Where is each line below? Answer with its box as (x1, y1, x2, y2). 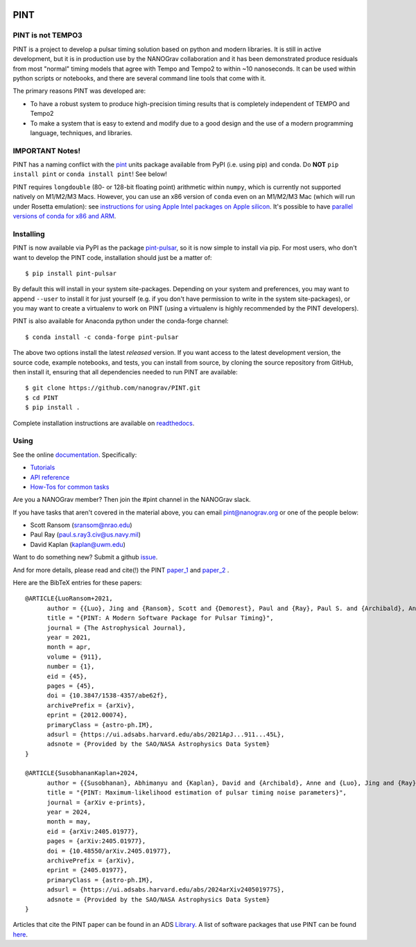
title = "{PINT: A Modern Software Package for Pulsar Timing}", (46, 614, 274, 622)
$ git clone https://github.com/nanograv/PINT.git (25, 384, 201, 392)
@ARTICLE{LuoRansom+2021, (25, 595, 114, 602)
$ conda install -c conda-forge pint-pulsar (25, 333, 180, 341)
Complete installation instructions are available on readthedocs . (12, 419, 195, 427)
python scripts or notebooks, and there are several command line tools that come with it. (12, 73, 266, 82)
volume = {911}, (46, 652, 103, 661)
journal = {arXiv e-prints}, (46, 798, 146, 806)
